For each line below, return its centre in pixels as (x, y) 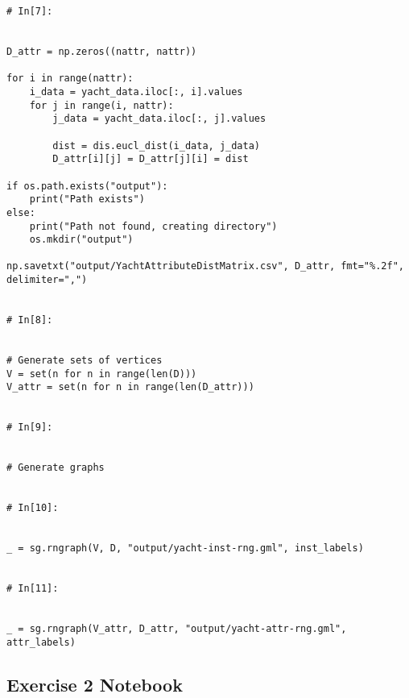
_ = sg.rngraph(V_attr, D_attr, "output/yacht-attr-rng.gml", (177, 629)
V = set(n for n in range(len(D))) (102, 374)
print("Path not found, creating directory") (153, 226)
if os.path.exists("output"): (87, 186)
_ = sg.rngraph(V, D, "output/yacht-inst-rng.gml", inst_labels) (185, 548)
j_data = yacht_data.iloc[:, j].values (159, 119)
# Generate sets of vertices (85, 361)
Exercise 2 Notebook (95, 684)
